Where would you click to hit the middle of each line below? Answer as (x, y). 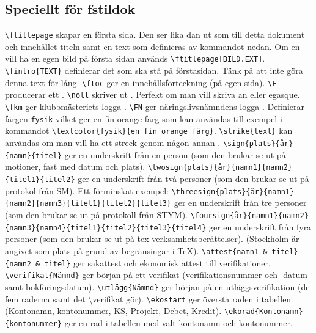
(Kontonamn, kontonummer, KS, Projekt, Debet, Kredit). (113, 311)
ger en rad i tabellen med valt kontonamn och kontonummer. (178, 322)
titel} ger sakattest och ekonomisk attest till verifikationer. (157, 262)
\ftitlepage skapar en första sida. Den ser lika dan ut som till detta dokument (155, 35)
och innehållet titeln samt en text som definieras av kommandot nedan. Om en (152, 46)
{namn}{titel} (34, 156)
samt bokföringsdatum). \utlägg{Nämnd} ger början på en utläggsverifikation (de (157, 286)
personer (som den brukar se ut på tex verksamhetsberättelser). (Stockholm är (152, 239)
